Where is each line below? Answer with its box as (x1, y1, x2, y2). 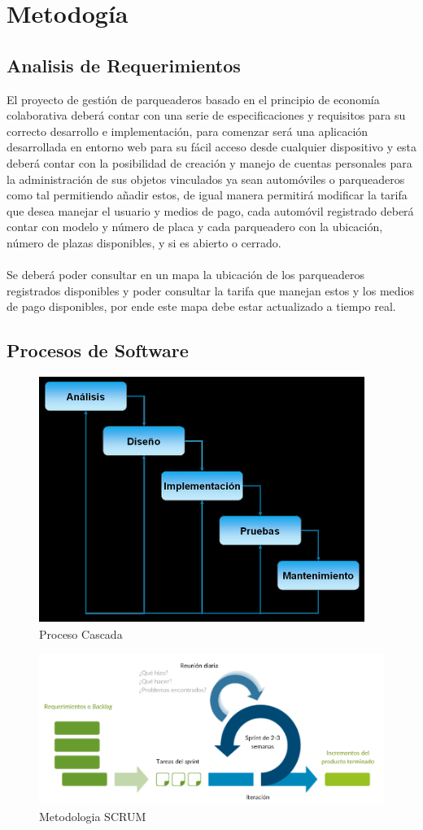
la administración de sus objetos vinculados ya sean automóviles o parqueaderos (7, 170, 405, 187)
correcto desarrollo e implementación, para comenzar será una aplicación (7, 122, 368, 139)
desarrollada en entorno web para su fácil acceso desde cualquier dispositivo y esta (7, 138, 416, 155)
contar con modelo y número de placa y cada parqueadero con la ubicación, (7, 218, 383, 235)
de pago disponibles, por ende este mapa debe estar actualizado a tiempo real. (7, 298, 396, 315)
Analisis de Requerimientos (7, 52, 241, 77)
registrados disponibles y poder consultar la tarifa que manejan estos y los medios (7, 282, 415, 299)
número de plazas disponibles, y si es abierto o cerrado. (7, 234, 281, 251)
